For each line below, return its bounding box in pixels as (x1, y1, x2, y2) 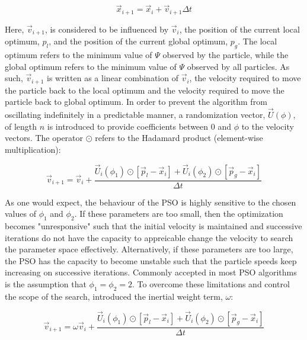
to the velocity (241, 120, 294, 132)
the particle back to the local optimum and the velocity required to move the (5, 84, 284, 96)
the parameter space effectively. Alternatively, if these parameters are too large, (5, 243, 293, 255)
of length (5, 120, 37, 132)
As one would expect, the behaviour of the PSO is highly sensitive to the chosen (5, 195, 296, 208)
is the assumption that (5, 277, 87, 290)
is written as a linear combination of (47, 72, 178, 84)
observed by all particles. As (187, 60, 290, 72)
